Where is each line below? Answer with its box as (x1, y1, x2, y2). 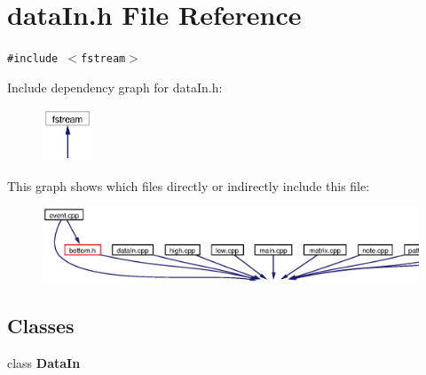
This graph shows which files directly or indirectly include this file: (7, 176, 370, 195)
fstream (81, 52, 126, 66)
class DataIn (7, 354, 81, 372)
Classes (7, 312, 75, 339)
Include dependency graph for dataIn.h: (7, 77, 223, 96)
